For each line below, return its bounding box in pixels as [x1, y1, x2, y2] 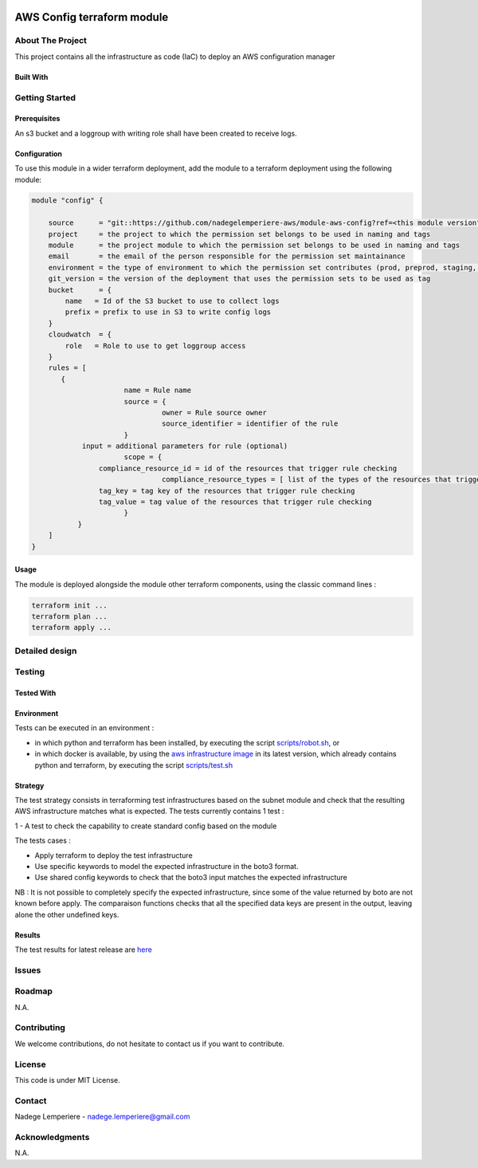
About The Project [14, 35, 88, 46]
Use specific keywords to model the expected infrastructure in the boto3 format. [34, 861, 299, 871]
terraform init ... [31, 600, 108, 610]
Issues [14, 965, 41, 976]
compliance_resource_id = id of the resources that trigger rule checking [98, 463, 398, 473]
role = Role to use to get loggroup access [65, 341, 246, 350]
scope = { [123, 453, 163, 462]
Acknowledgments [14, 1131, 90, 1142]
